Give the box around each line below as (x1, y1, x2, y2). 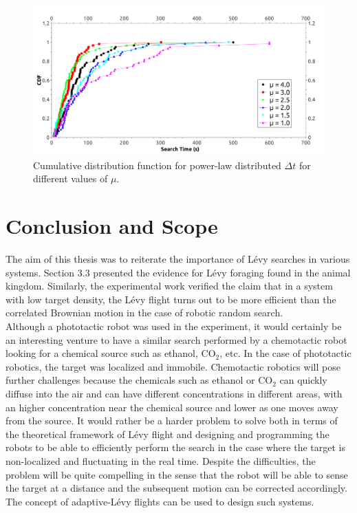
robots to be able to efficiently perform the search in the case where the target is (6, 440, 345, 455)
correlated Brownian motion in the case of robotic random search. (6, 305, 283, 320)
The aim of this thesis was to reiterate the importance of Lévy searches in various (6, 252, 350, 266)
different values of (33, 171, 108, 186)
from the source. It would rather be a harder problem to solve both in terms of (6, 413, 338, 428)
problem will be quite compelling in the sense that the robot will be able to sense (6, 467, 348, 481)
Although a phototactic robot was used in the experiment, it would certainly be (6, 319, 342, 334)
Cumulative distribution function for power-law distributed (33, 157, 281, 172)
